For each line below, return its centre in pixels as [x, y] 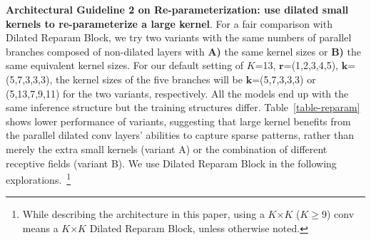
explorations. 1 [39, 178]
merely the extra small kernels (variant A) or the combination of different [167, 148]
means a [40, 228]
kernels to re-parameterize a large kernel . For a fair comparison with [169, 23]
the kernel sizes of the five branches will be [149, 79]
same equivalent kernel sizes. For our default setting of [125, 65]
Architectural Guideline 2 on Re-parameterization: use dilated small [177, 9]
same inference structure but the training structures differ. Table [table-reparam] [183, 107]
